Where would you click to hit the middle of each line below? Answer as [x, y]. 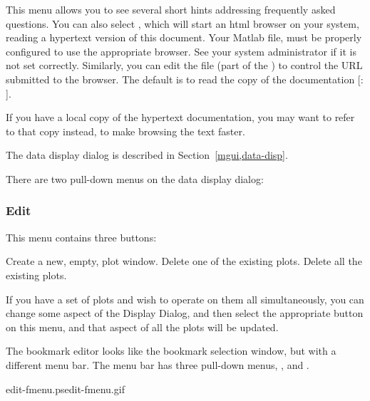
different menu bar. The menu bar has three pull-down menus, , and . [158, 364]
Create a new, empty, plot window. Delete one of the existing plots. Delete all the [184, 261]
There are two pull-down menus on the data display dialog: [135, 178]
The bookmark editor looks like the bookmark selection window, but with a [171, 351]
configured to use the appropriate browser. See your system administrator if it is [181, 51]
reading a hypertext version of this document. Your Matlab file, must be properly [184, 37]
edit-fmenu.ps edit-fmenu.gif [65, 389]
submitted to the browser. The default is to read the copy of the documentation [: [185, 79]
